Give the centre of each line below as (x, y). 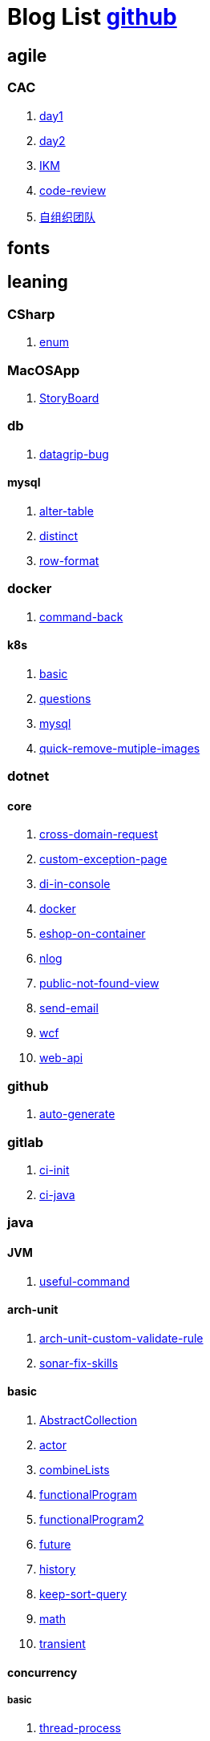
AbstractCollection (89, 1420)
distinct (59, 535)
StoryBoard (69, 398)
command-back (81, 616)
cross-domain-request (99, 834)
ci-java (57, 1194)
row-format (69, 560)
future (55, 1544)
